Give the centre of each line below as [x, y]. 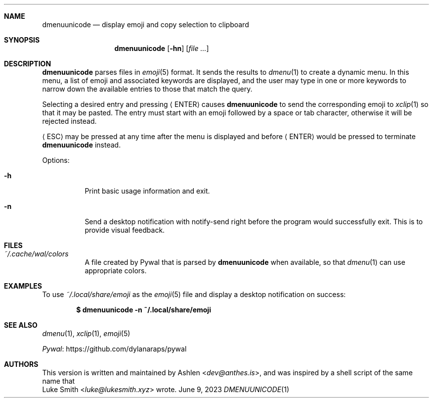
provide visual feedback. [125, 230]
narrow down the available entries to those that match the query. [147, 89]
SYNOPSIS [22, 40]
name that [59, 381]
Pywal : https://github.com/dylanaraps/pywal [114, 349]
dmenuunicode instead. [82, 145]
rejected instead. [69, 121]
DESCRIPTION [28, 64]
